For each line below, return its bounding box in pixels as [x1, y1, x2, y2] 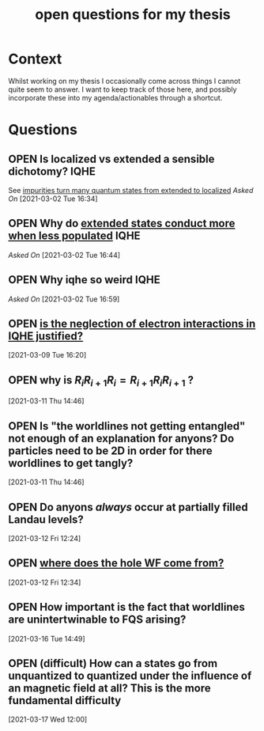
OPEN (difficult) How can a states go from [8, 657, 218, 670]
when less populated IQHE [8, 229, 141, 243]
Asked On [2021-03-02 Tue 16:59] [8, 294, 120, 304]
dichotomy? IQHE [8, 165, 96, 178]
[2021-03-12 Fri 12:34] [8, 578, 81, 587]
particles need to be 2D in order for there [8, 444, 213, 457]
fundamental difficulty [8, 694, 122, 707]
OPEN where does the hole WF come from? [8, 556, 224, 570]
